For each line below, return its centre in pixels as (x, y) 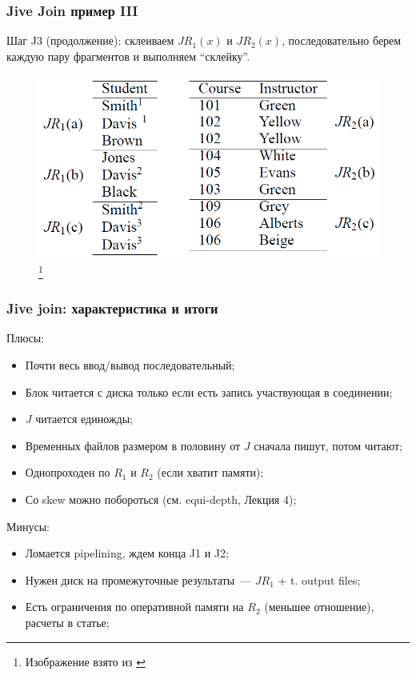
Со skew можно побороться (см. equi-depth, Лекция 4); (161, 499)
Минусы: (28, 526)
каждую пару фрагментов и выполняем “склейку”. (128, 56)
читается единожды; (84, 419)
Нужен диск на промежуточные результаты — (138, 579)
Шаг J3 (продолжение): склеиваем (90, 40)
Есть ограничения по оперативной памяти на (134, 607)
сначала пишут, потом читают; (328, 445)
